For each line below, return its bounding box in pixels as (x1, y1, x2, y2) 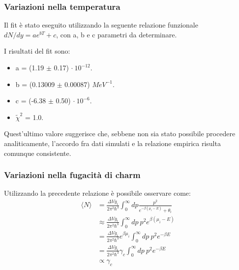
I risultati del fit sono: (4, 46, 70, 56)
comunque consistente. (4, 148, 71, 158)
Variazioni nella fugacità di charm (4, 169, 141, 181)
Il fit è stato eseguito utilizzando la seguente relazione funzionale (4, 20, 198, 30)
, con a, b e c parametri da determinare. (56, 29, 177, 39)
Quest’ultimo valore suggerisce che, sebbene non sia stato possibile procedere (4, 128, 236, 139)
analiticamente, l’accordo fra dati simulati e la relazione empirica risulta (4, 138, 221, 148)
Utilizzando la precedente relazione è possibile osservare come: (4, 188, 191, 198)
